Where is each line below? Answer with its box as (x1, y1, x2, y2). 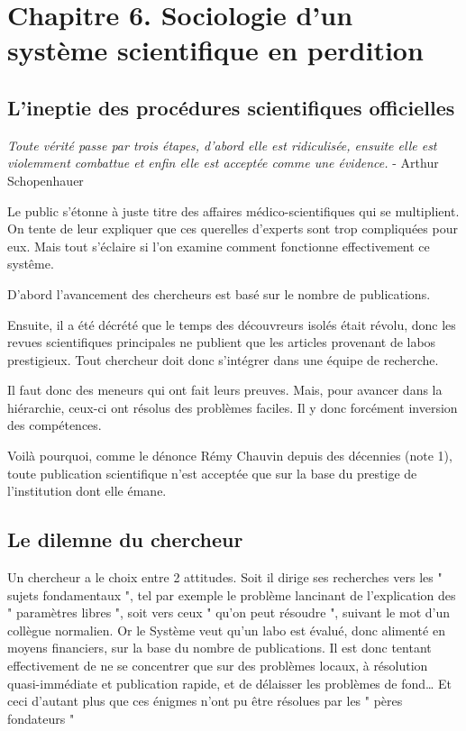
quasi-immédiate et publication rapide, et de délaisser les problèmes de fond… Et (7, 673, 452, 692)
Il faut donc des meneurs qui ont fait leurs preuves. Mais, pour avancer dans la (7, 380, 443, 399)
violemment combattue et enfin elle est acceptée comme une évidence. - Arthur (7, 153, 439, 172)
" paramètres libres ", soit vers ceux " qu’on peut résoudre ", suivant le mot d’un (7, 603, 451, 622)
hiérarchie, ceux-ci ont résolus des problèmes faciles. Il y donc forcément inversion (7, 397, 458, 416)
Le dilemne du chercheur (7, 525, 243, 553)
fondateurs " (7, 708, 75, 727)
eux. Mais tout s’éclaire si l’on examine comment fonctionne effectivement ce (7, 236, 430, 255)
